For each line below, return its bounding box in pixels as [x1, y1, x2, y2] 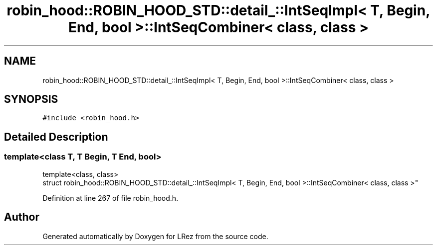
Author [4, 211, 39, 224]
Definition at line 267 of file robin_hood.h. [42, 193, 179, 202]
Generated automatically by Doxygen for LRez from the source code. [42, 232, 268, 241]
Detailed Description [4, 130, 108, 143]
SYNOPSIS [4, 93, 58, 106]
